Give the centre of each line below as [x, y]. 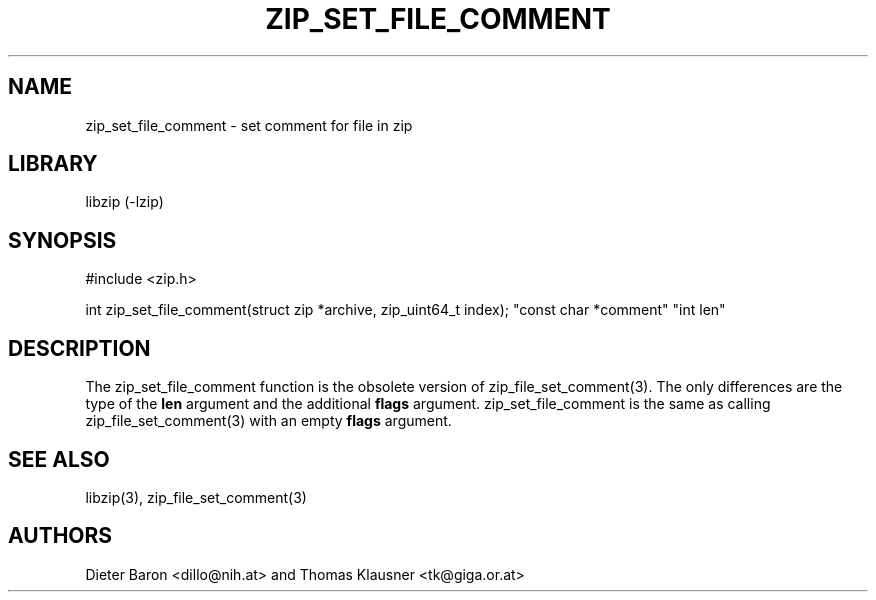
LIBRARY [53, 164]
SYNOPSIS [62, 240]
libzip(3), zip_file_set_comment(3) [196, 497]
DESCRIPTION [79, 348]
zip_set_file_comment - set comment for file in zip [249, 125]
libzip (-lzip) [124, 202]
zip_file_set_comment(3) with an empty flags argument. [268, 421]
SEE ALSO [59, 459]
